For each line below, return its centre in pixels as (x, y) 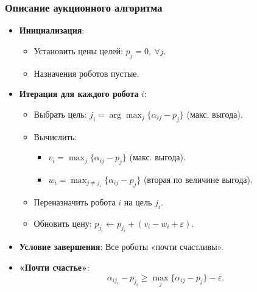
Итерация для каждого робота (79, 94)
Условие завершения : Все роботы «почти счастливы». (121, 247)
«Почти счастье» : (54, 267)
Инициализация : (52, 30)
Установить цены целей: (78, 50)
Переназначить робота (75, 201)
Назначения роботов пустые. (86, 73)
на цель (138, 201)
